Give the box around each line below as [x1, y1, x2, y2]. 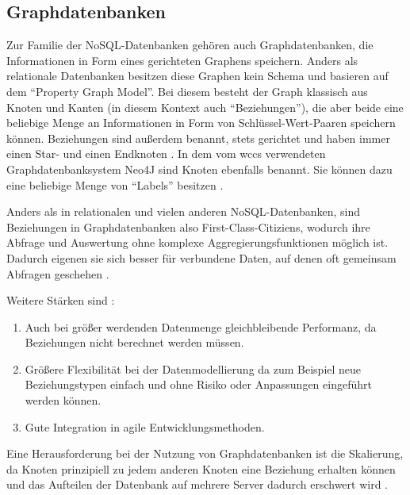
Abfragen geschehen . [6, 265, 109, 282]
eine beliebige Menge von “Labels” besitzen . [6, 176, 224, 193]
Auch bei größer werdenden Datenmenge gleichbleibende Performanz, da [25, 318, 377, 335]
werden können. [25, 392, 102, 409]
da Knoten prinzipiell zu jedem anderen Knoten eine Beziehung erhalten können [6, 460, 396, 477]
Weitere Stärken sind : [6, 292, 115, 309]
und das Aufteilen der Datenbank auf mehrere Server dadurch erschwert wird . [6, 476, 389, 493]
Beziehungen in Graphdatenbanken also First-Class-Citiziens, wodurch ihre [6, 218, 370, 235]
